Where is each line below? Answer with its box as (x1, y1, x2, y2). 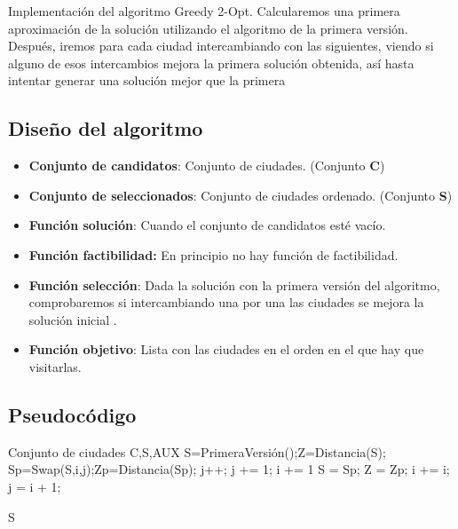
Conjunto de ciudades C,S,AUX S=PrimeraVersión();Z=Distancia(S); (8, 442, 386, 461)
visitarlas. (28, 357, 82, 375)
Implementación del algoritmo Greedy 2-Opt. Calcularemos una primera (8, 2, 400, 20)
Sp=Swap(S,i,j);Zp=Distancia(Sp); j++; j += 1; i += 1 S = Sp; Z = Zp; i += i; (8, 460, 450, 478)
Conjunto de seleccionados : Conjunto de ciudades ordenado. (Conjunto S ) (28, 186, 453, 204)
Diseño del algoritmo (8, 114, 203, 142)
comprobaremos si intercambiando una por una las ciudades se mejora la (28, 293, 424, 312)
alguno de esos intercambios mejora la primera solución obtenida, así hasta (8, 53, 415, 72)
